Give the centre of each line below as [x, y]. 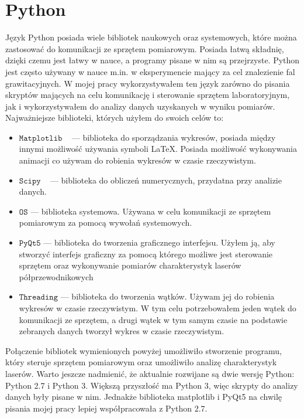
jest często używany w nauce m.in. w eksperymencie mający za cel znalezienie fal [150, 71]
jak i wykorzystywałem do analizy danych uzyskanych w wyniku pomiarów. [140, 106]
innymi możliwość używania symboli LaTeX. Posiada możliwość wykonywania [158, 149]
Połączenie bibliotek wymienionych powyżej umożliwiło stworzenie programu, [144, 350]
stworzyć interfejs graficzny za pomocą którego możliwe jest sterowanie [146, 254]
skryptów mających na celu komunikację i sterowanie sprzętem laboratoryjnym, [148, 95]
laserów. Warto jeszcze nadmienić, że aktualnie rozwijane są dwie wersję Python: [150, 373]
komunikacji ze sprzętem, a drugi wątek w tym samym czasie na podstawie [153, 319]
